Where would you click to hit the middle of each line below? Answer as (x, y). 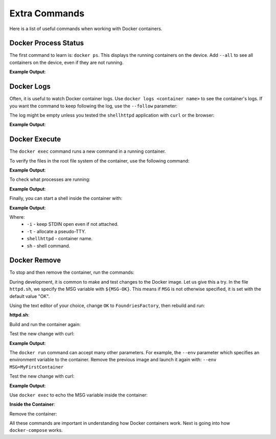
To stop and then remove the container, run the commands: (72, 272)
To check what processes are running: (50, 179)
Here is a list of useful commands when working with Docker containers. (86, 29)
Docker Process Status (47, 43)
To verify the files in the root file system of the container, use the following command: (99, 160)
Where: (17, 217)
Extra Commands (47, 13)
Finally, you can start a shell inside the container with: (66, 198)
